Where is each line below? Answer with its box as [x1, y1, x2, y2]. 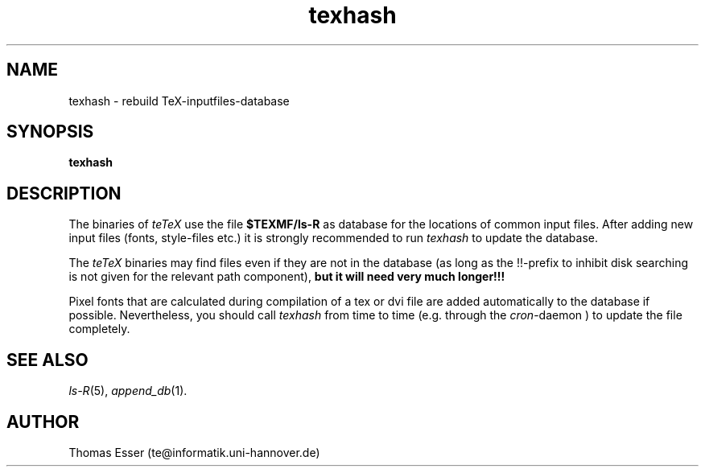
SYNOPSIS [6, 121, 94, 142]
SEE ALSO [6, 349, 89, 370]
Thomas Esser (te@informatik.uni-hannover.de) [68, 445, 320, 459]
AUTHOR [6, 411, 80, 432]
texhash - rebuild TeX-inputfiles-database [68, 93, 290, 108]
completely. [68, 322, 130, 336]
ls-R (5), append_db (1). [68, 384, 188, 398]
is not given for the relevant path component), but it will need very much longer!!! [68, 269, 505, 284]
